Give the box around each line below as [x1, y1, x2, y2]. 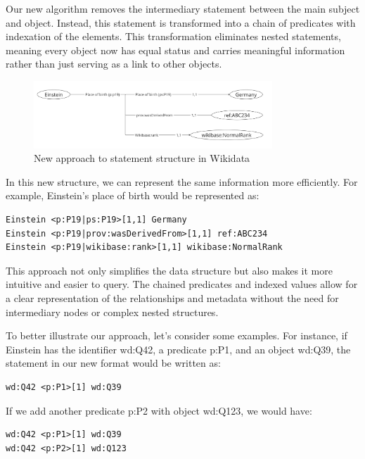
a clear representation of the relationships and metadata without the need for [6, 291, 339, 306]
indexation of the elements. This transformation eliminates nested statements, [6, 29, 341, 44]
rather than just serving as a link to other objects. [6, 56, 222, 71]
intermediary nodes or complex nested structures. [6, 304, 219, 319]
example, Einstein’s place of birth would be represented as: [6, 188, 260, 203]
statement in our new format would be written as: [6, 356, 221, 370]
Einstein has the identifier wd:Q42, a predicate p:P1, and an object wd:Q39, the [6, 341, 351, 356]
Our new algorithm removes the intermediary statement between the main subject [6, 1, 360, 15]
